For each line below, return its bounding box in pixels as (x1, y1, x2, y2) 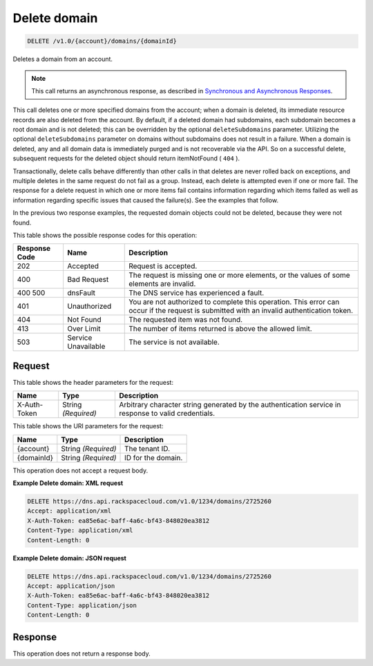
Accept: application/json (27, 582, 115, 590)
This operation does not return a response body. (12, 649, 151, 658)
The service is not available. (128, 337, 220, 347)
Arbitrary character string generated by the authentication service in (118, 400, 341, 410)
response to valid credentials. (118, 408, 216, 418)
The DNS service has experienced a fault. (128, 288, 265, 298)
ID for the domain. (124, 453, 183, 462)
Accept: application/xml (27, 507, 112, 515)
